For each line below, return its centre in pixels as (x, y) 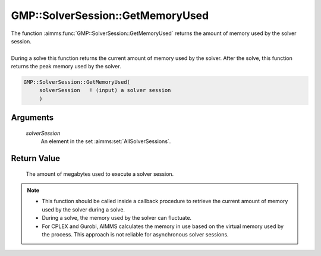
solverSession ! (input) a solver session (105, 90)
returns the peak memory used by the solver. (66, 67)
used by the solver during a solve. (83, 209)
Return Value (36, 158)
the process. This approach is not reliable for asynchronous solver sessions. (135, 235)
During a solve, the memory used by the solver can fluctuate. (117, 218)
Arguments (32, 118)
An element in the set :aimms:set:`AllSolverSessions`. (106, 141)
